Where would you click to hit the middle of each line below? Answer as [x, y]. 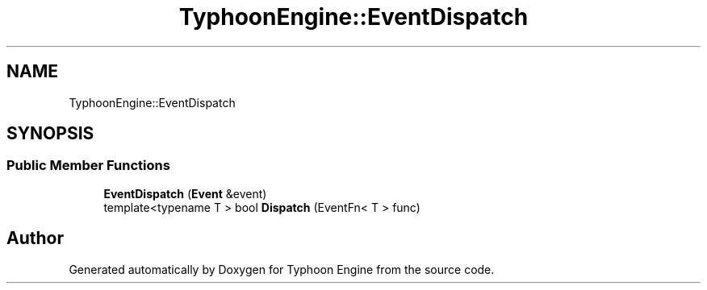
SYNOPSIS [50, 134]
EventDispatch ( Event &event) [185, 193]
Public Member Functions [88, 166]
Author [35, 238]
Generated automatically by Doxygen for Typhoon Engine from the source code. [282, 269]
